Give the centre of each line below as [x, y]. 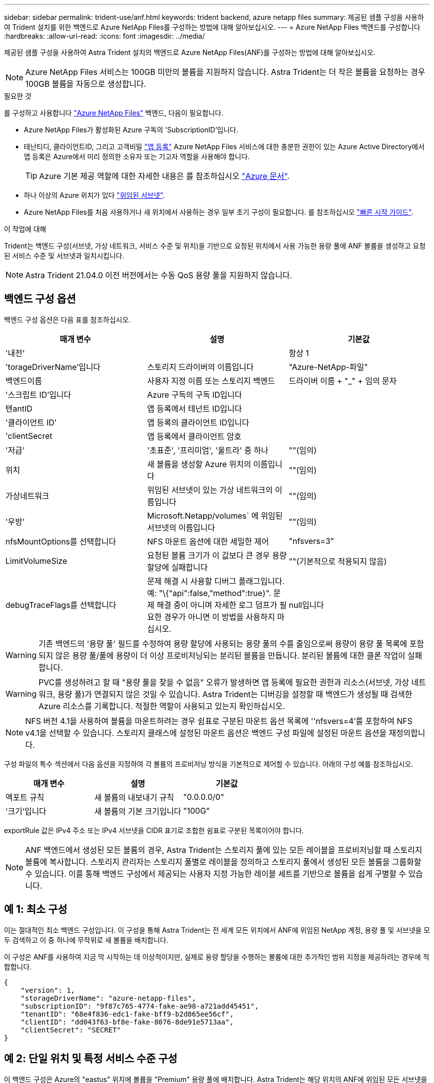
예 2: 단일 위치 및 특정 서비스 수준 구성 [91, 1059]
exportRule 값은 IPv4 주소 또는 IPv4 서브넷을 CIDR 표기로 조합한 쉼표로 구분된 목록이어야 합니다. [154, 830]
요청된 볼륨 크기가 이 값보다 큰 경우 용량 [217, 555]
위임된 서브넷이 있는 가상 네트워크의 [210, 490]
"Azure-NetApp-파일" [328, 367]
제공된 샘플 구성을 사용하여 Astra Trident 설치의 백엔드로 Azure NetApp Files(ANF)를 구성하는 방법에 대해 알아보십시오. [190, 52]
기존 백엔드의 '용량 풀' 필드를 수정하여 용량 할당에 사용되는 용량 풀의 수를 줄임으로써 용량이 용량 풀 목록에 [223, 643]
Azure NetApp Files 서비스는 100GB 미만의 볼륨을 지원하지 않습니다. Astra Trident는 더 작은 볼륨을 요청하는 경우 [225, 72]
